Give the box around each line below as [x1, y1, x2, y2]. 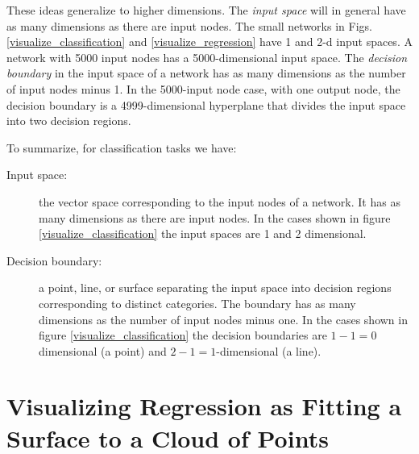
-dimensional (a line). [216, 342, 322, 359]
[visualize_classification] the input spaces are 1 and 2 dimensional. [39, 225, 367, 242]
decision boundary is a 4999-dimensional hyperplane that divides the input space [6, 96, 406, 113]
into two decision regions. [6, 112, 131, 129]
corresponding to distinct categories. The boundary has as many [39, 294, 356, 311]
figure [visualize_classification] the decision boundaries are [39, 327, 327, 344]
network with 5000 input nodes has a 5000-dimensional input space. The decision [6, 48, 408, 65]
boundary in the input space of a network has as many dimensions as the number [6, 65, 406, 81]
